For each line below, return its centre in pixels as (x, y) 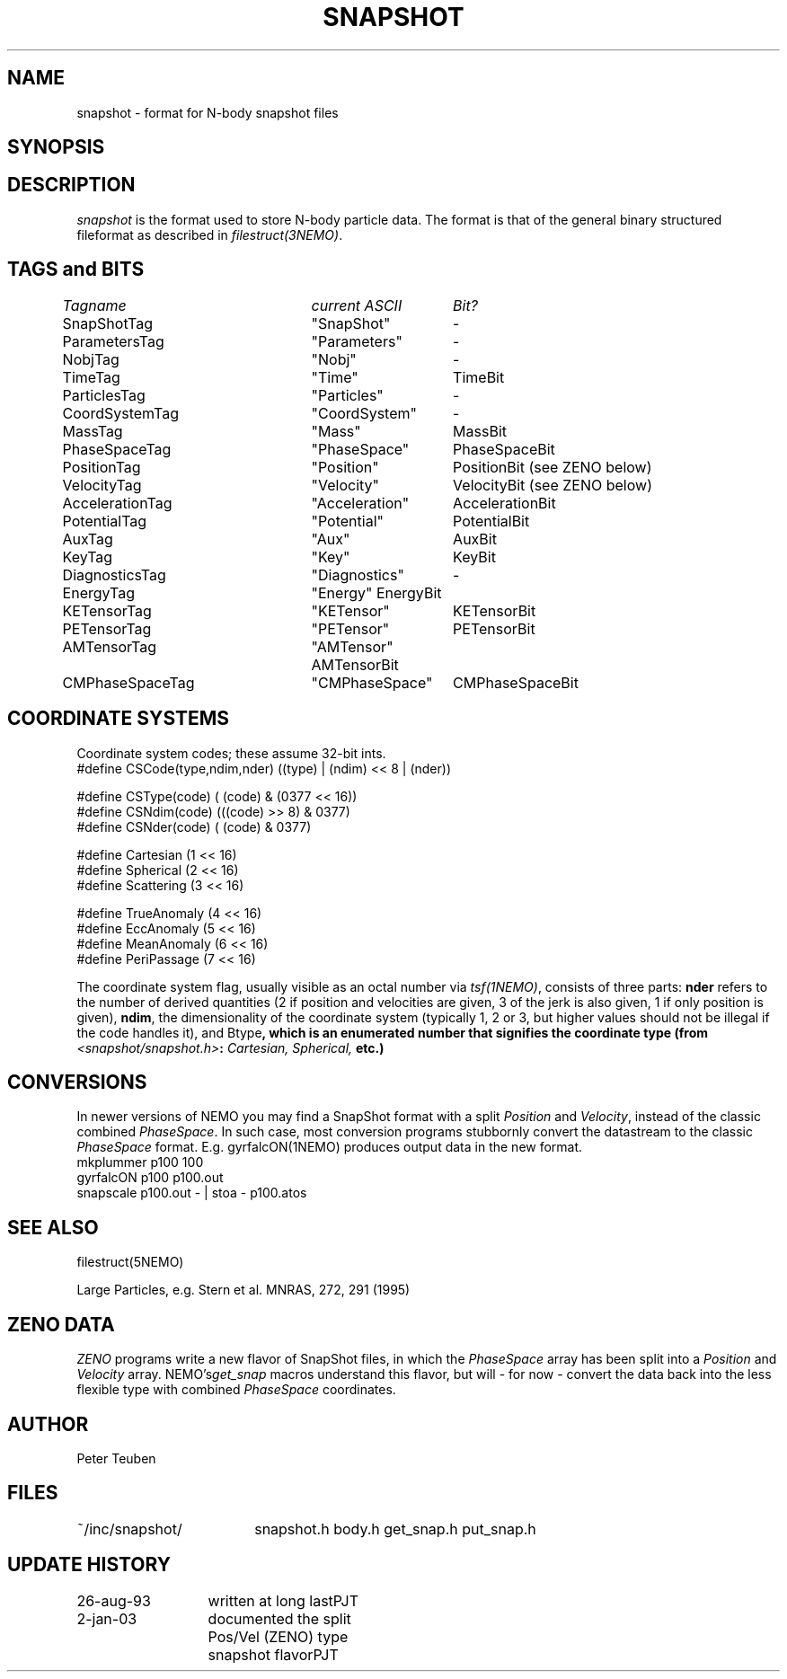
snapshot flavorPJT (273, 1654)
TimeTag (91, 377)
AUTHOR (48, 1424)
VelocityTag (102, 485)
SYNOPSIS (56, 147)
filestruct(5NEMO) (130, 1262)
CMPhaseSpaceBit (516, 682)
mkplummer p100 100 (140, 1162)
